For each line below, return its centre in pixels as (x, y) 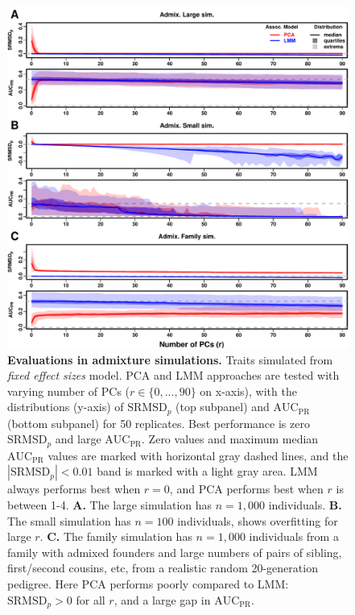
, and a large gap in (162, 599)
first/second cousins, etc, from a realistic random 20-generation (163, 568)
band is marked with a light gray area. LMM (207, 471)
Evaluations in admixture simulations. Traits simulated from (170, 359)
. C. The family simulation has (116, 536)
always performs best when (74, 489)
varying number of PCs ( (69, 391)
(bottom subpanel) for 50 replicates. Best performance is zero (159, 423)
